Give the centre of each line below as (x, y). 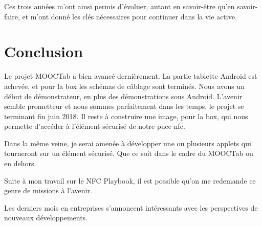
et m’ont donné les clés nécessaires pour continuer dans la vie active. (129, 16)
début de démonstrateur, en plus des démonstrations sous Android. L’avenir (123, 96)
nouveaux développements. (46, 218)
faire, (12, 16)
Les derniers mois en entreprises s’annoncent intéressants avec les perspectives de (131, 207)
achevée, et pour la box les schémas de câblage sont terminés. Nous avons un (124, 86)
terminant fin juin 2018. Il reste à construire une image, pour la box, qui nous (126, 116)
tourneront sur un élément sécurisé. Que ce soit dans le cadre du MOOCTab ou (129, 153)
